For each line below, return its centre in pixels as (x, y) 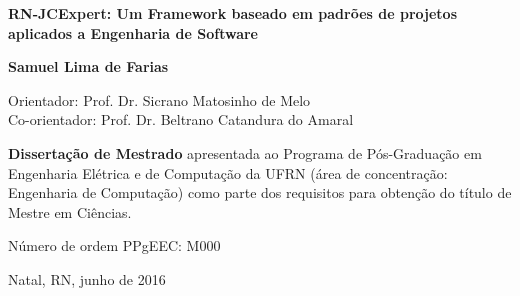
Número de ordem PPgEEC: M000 (114, 245)
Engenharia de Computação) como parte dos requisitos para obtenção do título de (260, 192)
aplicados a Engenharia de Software (133, 32)
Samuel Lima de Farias (88, 66)
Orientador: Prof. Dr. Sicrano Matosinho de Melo (159, 99)
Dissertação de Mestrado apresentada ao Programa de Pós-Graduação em (245, 152)
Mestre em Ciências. (70, 211)
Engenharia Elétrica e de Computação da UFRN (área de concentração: (228, 172)
